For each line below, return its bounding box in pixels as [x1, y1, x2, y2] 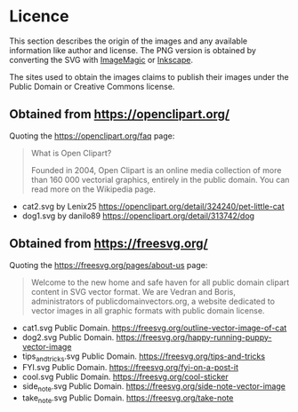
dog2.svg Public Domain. [21, 331, 115, 343]
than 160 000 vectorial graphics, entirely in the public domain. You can [30, 174, 290, 185]
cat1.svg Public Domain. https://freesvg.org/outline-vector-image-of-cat [21, 322, 287, 333]
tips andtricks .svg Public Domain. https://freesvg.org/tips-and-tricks [21, 351, 265, 363]
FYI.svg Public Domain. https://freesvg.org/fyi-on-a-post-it [21, 362, 238, 373]
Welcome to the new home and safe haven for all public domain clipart [30, 277, 290, 288]
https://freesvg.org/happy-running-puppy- [116, 331, 272, 343]
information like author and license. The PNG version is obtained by [9, 44, 256, 55]
